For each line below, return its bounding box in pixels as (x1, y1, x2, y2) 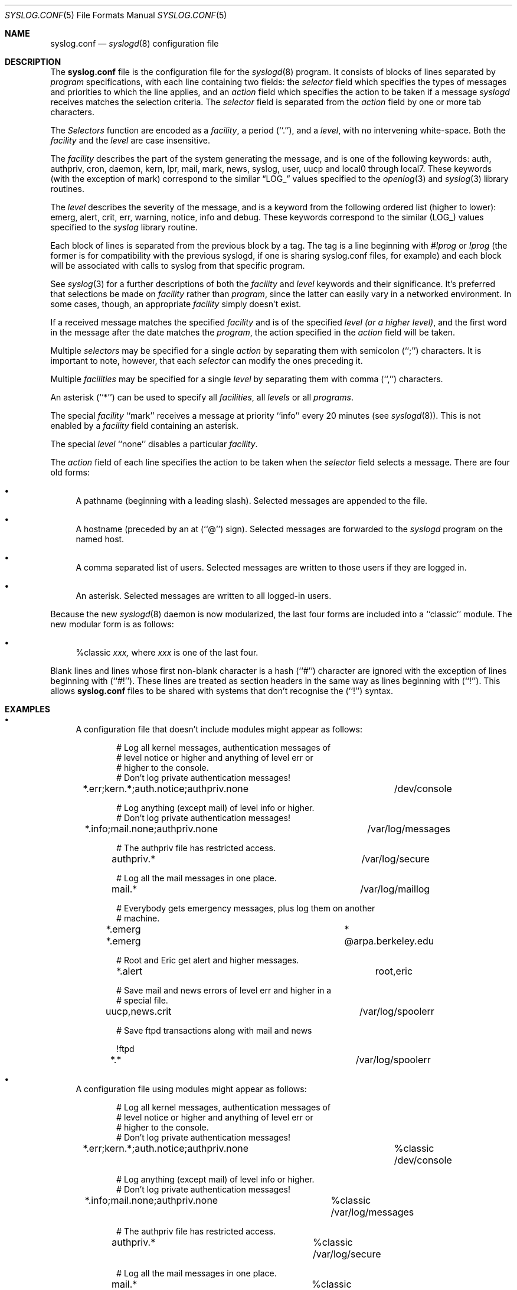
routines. (50, 184, 84, 194)
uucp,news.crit (105, 1005, 172, 1017)
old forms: (50, 467, 90, 477)
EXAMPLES (5, 704, 50, 714)
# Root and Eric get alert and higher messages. (116, 955, 299, 965)
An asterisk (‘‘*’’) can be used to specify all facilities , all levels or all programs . (50, 392, 354, 402)
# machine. (116, 913, 160, 923)
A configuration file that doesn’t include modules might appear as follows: (76, 724, 362, 734)
